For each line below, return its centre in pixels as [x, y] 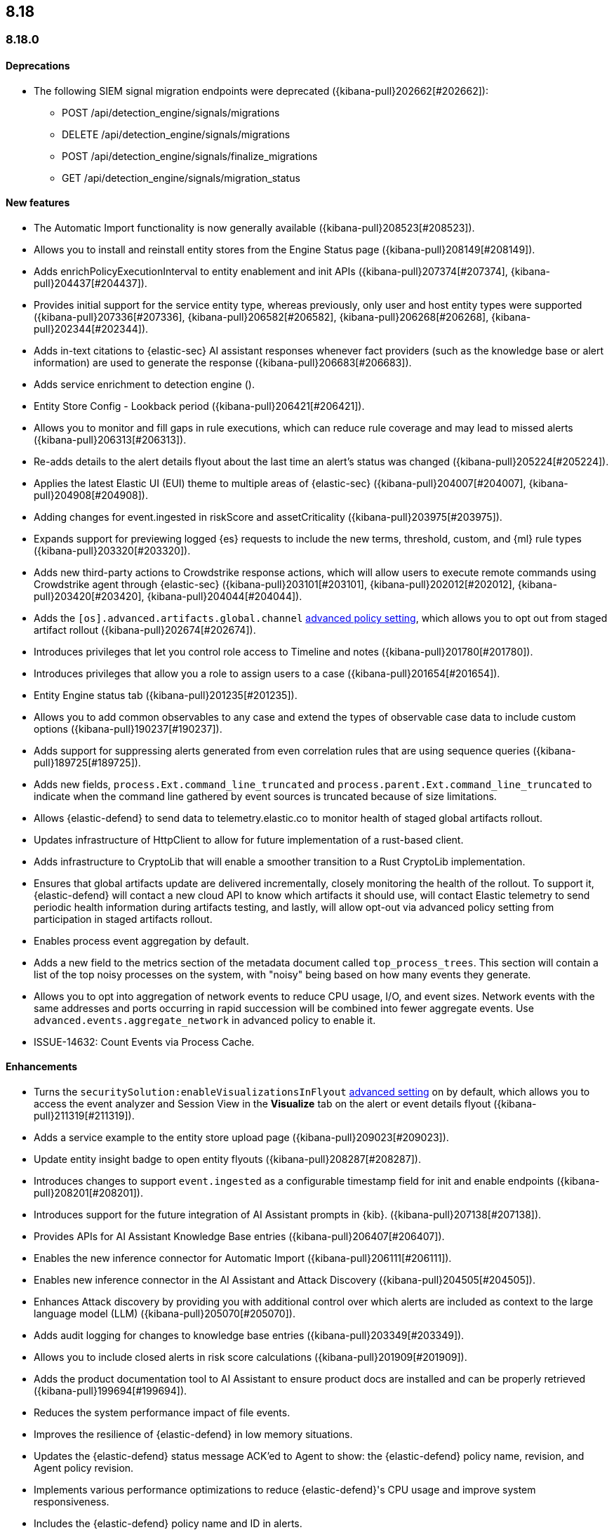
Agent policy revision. [84, 1468]
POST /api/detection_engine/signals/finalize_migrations [190, 156]
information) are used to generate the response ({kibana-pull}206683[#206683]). [223, 362]
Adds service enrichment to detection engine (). [144, 384]
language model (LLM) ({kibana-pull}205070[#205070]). [165, 1314]
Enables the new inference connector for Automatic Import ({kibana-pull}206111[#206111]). [243, 1258]
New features [38, 203]
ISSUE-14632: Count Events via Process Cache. [144, 1042]
